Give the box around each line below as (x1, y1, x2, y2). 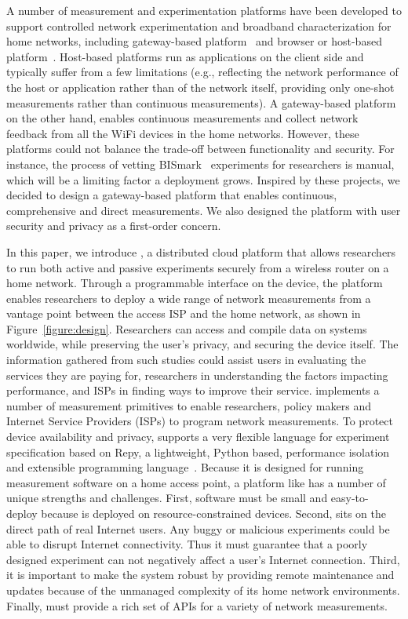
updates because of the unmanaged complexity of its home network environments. (6, 581, 400, 598)
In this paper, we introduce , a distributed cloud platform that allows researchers (6, 243, 396, 260)
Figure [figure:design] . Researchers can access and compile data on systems (6, 320, 367, 337)
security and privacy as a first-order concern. (6, 217, 221, 234)
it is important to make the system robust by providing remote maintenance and (6, 566, 395, 583)
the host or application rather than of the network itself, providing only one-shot (6, 78, 395, 95)
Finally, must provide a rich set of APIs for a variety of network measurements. (6, 597, 388, 614)
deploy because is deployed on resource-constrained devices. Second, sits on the (6, 505, 387, 521)
